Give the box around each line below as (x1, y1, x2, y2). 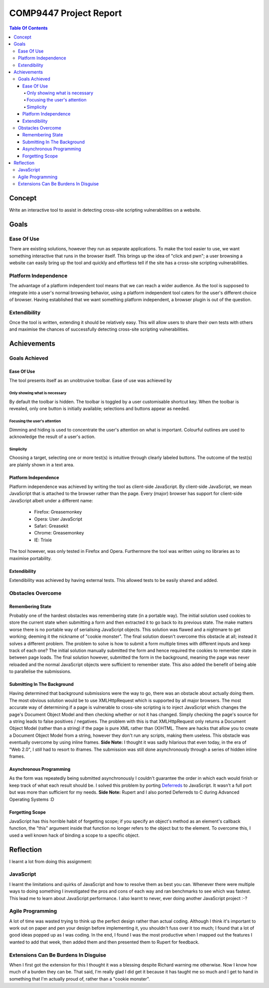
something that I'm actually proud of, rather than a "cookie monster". (9, 976, 150, 982)
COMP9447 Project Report (9, 7, 122, 18)
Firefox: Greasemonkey (34, 509, 82, 515)
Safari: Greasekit (34, 523, 69, 529)
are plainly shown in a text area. (9, 462, 75, 468)
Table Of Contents (9, 25, 48, 31)
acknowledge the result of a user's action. (9, 434, 96, 440)
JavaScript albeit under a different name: (9, 497, 93, 503)
